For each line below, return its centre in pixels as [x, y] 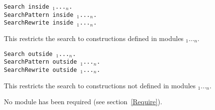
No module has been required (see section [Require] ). [83, 102]
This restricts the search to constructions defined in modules [94, 38]
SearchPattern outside [41, 62]
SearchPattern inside [39, 15]
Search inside [27, 7]
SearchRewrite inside [39, 23]
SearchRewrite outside [41, 70]
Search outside [28, 54]
